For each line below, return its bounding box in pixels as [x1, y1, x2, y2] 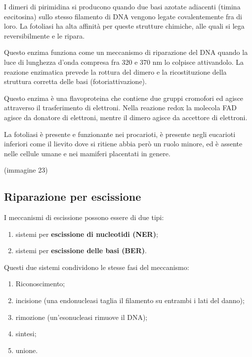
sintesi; [15, 328, 37, 339]
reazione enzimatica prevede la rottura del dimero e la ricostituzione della [4, 66, 227, 77]
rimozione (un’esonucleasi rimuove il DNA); [15, 312, 148, 322]
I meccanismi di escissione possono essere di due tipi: [4, 212, 164, 223]
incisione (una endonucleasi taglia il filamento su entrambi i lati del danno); [15, 295, 245, 306]
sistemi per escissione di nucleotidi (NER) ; [15, 228, 158, 239]
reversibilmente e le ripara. [4, 30, 85, 41]
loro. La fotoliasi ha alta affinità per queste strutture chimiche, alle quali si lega [4, 21, 245, 31]
